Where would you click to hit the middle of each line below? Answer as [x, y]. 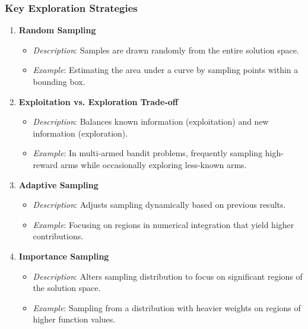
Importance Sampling [64, 256]
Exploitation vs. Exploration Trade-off [99, 101]
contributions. [58, 236]
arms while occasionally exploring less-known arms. [153, 164]
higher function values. [74, 319]
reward [45, 164]
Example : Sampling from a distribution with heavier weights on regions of [167, 307]
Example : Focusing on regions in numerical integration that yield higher [163, 224]
